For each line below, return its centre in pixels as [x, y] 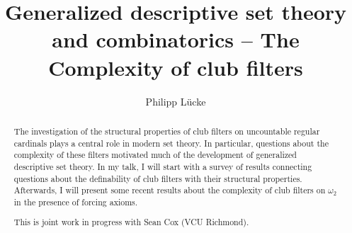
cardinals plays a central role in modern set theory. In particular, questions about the [171, 143]
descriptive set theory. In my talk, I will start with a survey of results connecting [163, 166]
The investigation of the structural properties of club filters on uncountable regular [167, 131]
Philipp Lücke [176, 101]
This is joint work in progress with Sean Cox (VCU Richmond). [131, 222]
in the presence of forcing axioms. [76, 201]
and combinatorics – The [176, 39]
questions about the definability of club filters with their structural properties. [158, 178]
